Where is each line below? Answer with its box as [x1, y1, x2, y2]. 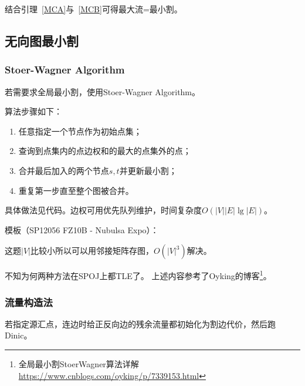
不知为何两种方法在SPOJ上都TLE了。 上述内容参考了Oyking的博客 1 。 [5, 268, 272, 281]
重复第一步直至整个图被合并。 [18, 184, 134, 196]
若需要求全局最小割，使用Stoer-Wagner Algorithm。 [5, 85, 201, 98]
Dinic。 [5, 329, 32, 341]
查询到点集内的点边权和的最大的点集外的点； [18, 145, 191, 157]
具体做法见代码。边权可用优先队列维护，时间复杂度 [5, 204, 202, 216]
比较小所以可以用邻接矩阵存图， [30, 244, 154, 257]
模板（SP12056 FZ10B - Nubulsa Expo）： [5, 223, 159, 236]
